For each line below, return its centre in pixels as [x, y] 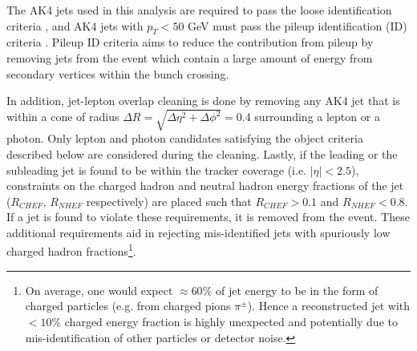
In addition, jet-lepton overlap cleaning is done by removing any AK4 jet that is [203, 101]
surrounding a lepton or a [317, 117]
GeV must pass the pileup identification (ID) [298, 25]
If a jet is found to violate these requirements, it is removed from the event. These [208, 217]
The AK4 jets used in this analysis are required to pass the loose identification [199, 10]
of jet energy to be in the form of [297, 290]
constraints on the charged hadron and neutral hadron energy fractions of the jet [205, 186]
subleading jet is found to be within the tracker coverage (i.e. [156, 169]
